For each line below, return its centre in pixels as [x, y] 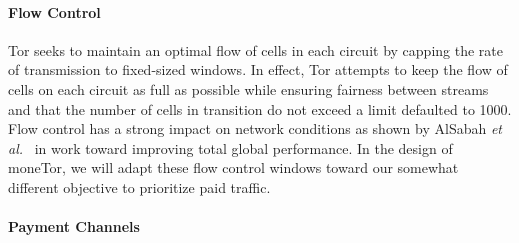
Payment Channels [74, 226]
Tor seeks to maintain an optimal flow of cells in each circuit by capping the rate [255, 49]
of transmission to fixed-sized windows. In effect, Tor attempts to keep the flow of [258, 69]
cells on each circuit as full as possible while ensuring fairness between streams [248, 88]
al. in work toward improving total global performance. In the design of [230, 147]
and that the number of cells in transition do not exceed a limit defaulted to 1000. [260, 108]
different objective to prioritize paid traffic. [139, 186]
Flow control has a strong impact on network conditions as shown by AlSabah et [255, 128]
